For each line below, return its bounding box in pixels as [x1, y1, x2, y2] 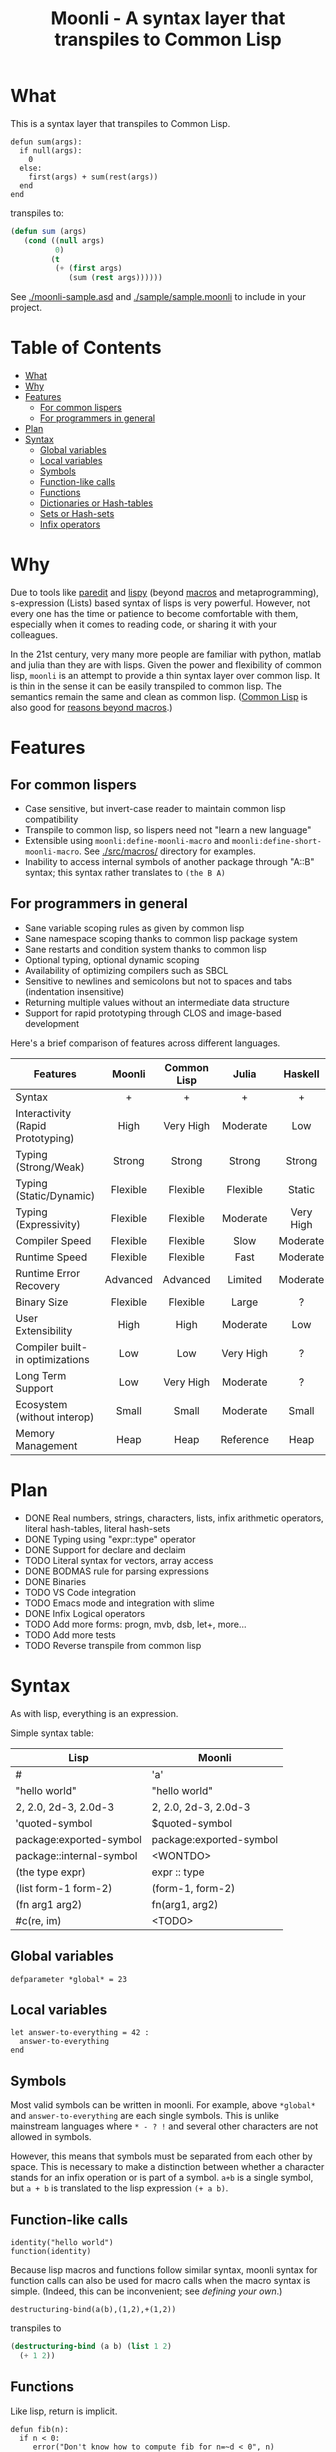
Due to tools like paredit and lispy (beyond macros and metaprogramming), [10, 587, 320, 599]
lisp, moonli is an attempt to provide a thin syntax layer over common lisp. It [10, 670, 320, 682]
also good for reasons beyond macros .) [10, 702, 173, 714]
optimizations [26, 1352, 90, 1366]
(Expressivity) [15, 1217, 81, 1231]
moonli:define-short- [231, 837, 322, 847]
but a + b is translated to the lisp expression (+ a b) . [10, 2182, 229, 2194]
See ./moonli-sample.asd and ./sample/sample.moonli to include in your [10, 291, 307, 303]
